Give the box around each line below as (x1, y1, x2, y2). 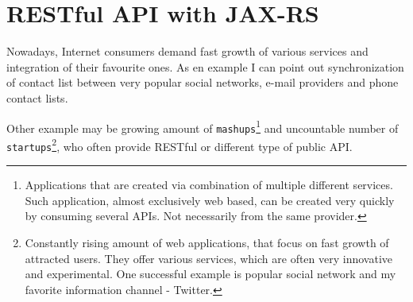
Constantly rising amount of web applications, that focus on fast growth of (25, 234, 389, 250)
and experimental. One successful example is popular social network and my (25, 265, 396, 282)
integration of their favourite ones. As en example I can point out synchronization (6, 58, 404, 75)
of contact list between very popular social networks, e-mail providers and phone (6, 74, 399, 91)
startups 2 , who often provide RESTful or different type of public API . (6, 135, 353, 154)
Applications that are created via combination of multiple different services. (25, 176, 393, 193)
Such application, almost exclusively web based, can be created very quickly (25, 192, 395, 208)
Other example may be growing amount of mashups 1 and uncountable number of (6, 117, 399, 136)
